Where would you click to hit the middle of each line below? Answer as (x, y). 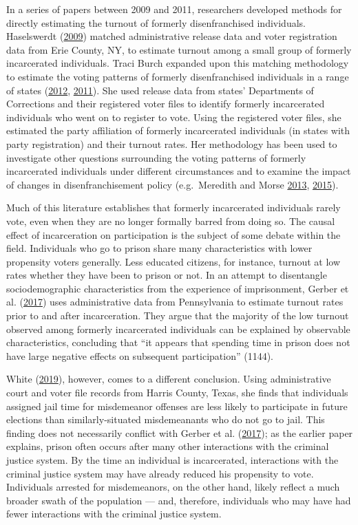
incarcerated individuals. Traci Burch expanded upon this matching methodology (178, 63)
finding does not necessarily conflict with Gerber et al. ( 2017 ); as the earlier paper (180, 432)
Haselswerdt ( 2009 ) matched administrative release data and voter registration (172, 36)
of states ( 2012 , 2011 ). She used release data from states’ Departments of (160, 90)
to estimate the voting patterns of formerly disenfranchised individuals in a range (178, 76)
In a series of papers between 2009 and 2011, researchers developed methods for (174, 9)
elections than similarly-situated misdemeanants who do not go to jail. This (166, 419)
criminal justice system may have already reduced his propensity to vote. (160, 473)
